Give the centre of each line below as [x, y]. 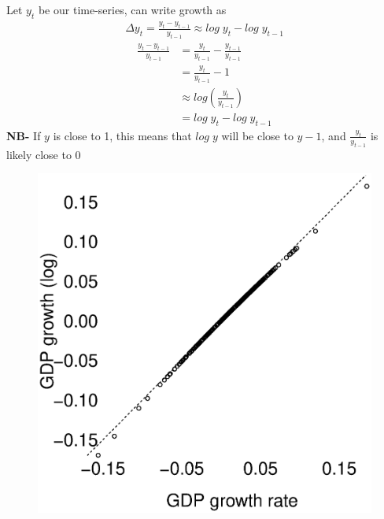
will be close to [257, 135]
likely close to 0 [44, 154]
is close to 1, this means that [122, 135]
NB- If [24, 135]
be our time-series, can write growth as [132, 9]
